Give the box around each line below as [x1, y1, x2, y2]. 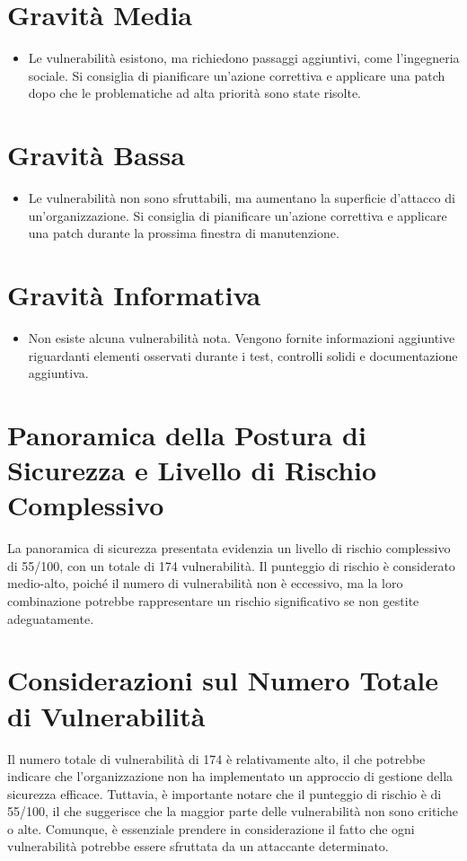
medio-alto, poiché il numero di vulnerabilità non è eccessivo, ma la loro [7, 574, 403, 593]
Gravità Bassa [7, 136, 185, 173]
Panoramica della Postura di [7, 416, 366, 452]
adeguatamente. [7, 609, 94, 628]
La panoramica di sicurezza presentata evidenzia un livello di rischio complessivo [7, 539, 451, 558]
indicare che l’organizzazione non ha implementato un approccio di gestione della [7, 767, 454, 786]
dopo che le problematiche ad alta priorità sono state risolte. [28, 83, 362, 102]
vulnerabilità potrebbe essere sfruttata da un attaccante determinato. [7, 837, 389, 856]
